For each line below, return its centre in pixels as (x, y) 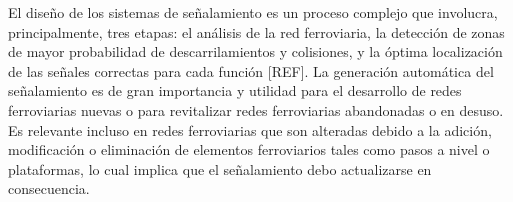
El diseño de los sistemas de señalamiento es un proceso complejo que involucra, (253, 12)
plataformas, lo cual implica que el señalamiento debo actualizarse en (220, 168)
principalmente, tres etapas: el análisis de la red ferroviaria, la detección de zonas (256, 31)
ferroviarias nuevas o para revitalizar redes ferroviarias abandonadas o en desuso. (256, 109)
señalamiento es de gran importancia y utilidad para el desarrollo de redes (235, 90)
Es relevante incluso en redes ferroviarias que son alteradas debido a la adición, (250, 129)
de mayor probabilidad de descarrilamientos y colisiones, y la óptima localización (255, 51)
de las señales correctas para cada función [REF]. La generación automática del (251, 70)
